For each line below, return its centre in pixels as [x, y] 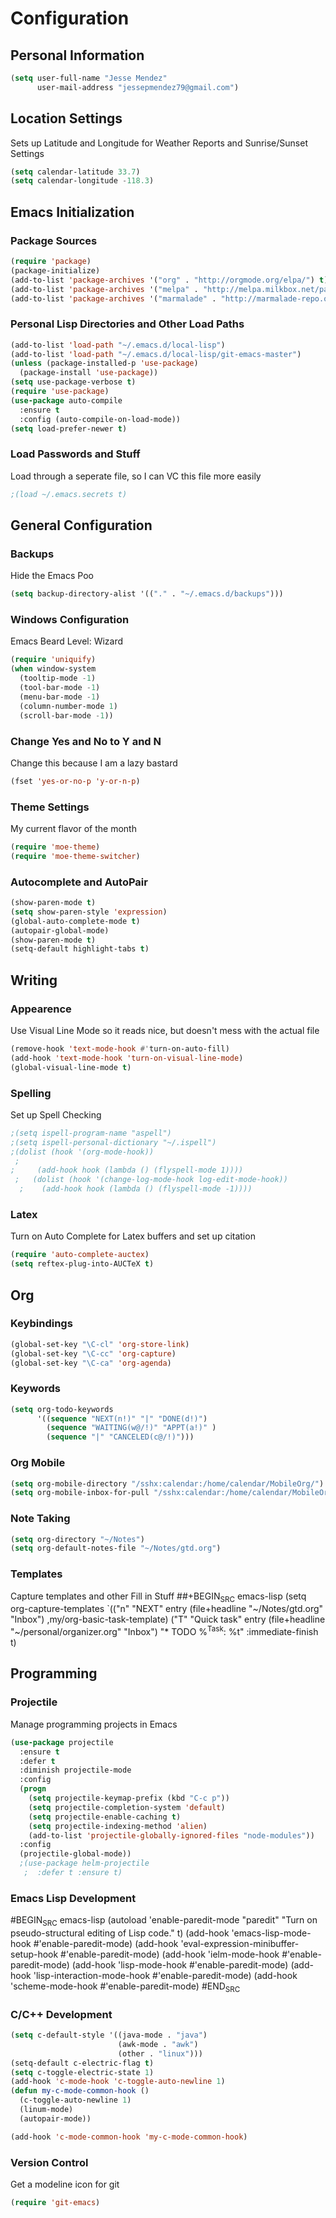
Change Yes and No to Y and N [86, 741]
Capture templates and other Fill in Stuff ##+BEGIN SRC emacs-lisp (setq [158, 1597]
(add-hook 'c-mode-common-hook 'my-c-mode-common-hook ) [129, 2137]
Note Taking [40, 1519]
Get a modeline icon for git [65, 2184]
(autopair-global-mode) [60, 930]
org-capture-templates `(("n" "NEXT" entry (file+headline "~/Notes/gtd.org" [167, 1609]
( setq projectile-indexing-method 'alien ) [118, 1826]
